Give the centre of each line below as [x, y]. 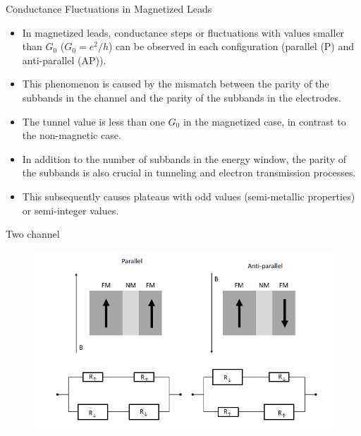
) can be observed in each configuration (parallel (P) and [231, 46]
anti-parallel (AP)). [64, 60]
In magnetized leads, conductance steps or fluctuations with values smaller [183, 32]
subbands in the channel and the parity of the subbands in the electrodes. [182, 97]
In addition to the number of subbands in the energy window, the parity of [184, 158]
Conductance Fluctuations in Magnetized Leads [109, 8]
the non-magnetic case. [72, 135]
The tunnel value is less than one [93, 121]
